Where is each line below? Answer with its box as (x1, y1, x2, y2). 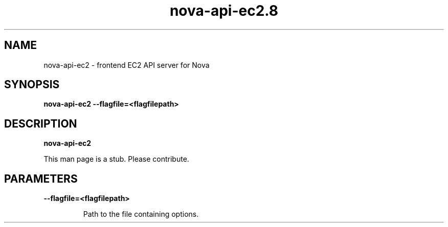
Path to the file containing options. (83, 210, 199, 219)
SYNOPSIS (4, 78, 60, 91)
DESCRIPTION (4, 117, 77, 130)
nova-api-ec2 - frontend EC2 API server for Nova (43, 60, 210, 69)
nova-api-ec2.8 (169, 2, 279, 19)
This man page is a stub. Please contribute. (43, 155, 189, 164)
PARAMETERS (4, 172, 78, 185)
